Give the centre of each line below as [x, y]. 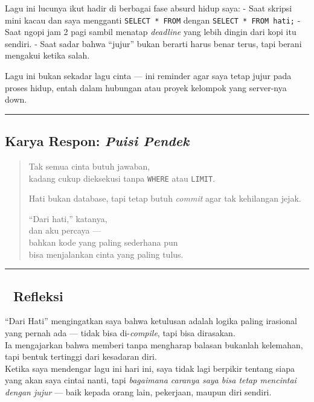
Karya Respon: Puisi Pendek [97, 141]
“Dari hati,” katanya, [68, 218]
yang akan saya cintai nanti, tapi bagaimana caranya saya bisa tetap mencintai [151, 380]
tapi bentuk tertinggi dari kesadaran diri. [81, 356]
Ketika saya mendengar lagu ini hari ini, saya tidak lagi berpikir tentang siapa [150, 368]
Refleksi [38, 295]
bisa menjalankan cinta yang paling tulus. [106, 254]
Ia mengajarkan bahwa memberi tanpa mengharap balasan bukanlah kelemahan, [154, 344]
